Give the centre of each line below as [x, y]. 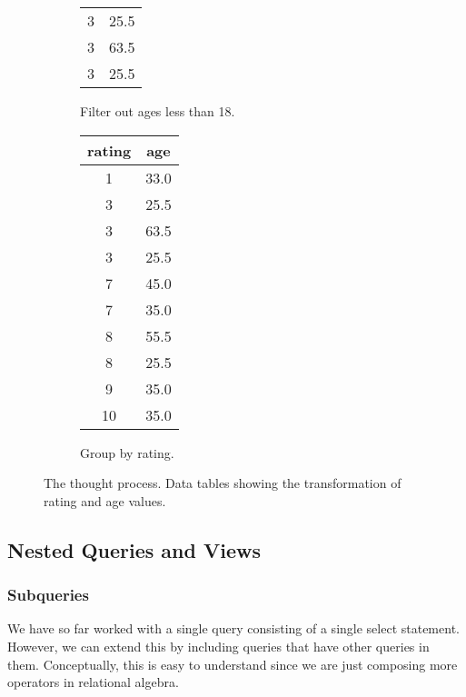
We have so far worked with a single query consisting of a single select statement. [233, 628]
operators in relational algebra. [93, 682]
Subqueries [48, 595]
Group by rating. [127, 452]
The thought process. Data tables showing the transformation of [223, 483]
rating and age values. [105, 500]
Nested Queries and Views [134, 549]
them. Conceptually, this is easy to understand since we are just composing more [233, 664]
